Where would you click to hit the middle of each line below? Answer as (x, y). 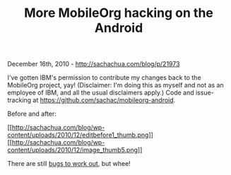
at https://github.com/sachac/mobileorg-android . (104, 100)
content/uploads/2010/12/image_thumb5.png (73, 150)
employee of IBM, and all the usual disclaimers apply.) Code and (101, 92)
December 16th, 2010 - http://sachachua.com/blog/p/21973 (94, 64)
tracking (19, 100)
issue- (205, 92)
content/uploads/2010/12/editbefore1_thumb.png (78, 135)
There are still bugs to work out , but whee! (69, 164)
